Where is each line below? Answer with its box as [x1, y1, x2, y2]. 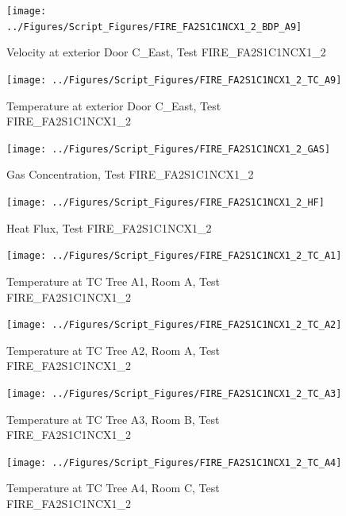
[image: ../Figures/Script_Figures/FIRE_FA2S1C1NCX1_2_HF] [6, 197, 325, 208]
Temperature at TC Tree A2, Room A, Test [6, 341, 221, 358]
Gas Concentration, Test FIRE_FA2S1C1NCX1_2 [6, 166, 254, 183]
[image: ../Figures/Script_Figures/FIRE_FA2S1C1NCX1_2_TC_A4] [6, 456, 342, 468]
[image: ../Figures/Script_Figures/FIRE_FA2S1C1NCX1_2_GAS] [6, 143, 331, 155]
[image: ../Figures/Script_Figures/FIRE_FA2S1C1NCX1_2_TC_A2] [6, 319, 342, 331]
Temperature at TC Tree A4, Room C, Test [6, 479, 220, 496]
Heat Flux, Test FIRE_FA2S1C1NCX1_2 [6, 219, 212, 236]
